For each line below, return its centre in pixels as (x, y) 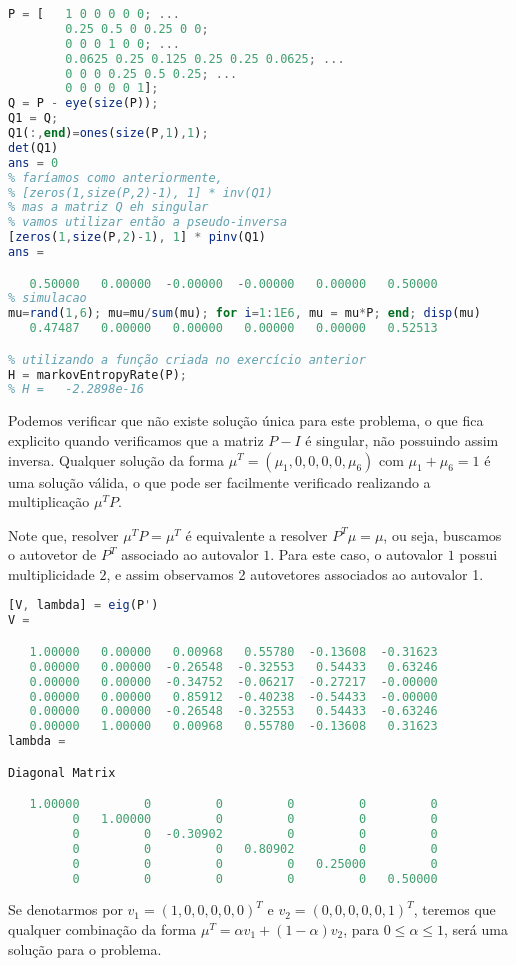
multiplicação (49, 501)
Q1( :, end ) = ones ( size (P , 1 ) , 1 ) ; (108, 133)
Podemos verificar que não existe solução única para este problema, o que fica (246, 420)
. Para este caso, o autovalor (356, 554)
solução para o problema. (85, 948)
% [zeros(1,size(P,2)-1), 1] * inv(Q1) (140, 192)
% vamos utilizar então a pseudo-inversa (148, 222)
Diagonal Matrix (62, 772)
